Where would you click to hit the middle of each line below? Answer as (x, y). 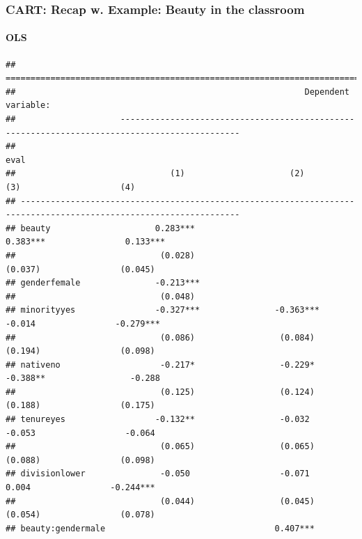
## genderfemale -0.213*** (103, 283)
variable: (28, 106)
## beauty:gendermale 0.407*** (160, 528)
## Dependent (178, 92)
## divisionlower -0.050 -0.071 (158, 474)
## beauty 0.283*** (101, 228)
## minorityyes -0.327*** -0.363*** (163, 310)
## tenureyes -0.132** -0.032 (158, 420)
